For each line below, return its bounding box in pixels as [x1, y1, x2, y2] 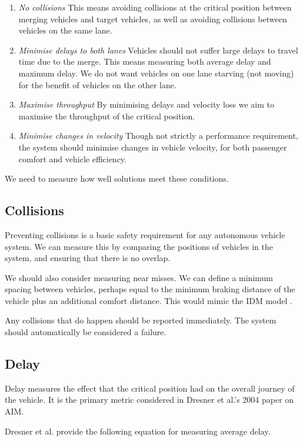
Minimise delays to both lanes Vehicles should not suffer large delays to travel [18, 44, 298, 56]
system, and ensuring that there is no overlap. [5, 252, 171, 264]
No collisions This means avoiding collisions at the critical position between [18, 1, 292, 13]
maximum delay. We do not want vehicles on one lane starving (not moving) [18, 66, 294, 79]
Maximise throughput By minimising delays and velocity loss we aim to [18, 98, 274, 111]
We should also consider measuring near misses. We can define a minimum [5, 271, 274, 283]
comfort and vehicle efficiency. [18, 152, 126, 165]
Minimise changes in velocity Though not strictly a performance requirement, [18, 129, 298, 142]
